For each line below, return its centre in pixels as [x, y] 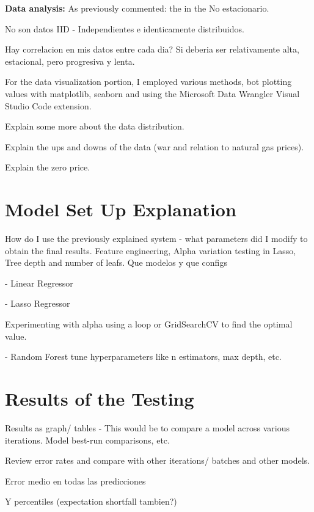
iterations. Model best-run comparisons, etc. [87, 440]
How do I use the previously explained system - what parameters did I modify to [156, 239]
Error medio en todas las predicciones [75, 481]
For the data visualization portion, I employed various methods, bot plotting [148, 82]
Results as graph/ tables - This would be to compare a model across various [148, 427]
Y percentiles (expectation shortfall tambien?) [91, 501]
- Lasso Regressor [38, 303]
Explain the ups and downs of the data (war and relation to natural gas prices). [155, 146]
